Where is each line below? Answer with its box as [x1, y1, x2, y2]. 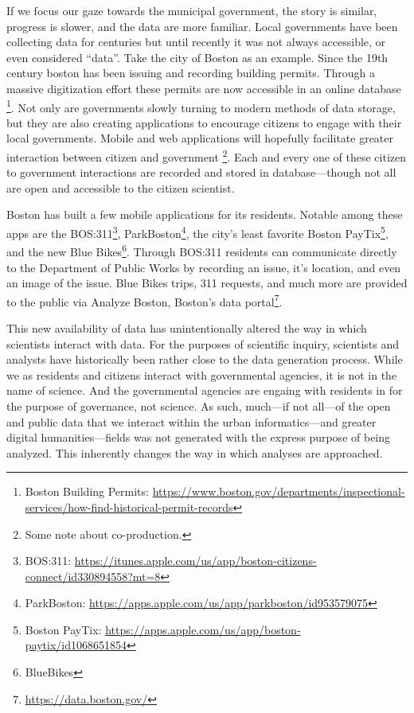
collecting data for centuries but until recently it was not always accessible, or [6, 33, 386, 50]
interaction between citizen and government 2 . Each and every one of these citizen [6, 146, 407, 165]
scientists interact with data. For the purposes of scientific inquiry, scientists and [6, 335, 399, 352]
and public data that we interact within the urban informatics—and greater [6, 413, 377, 430]
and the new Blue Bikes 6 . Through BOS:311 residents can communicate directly [6, 241, 397, 259]
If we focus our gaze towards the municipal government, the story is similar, [6, 2, 377, 18]
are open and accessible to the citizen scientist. [6, 179, 235, 196]
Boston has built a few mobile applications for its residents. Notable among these [6, 206, 403, 223]
